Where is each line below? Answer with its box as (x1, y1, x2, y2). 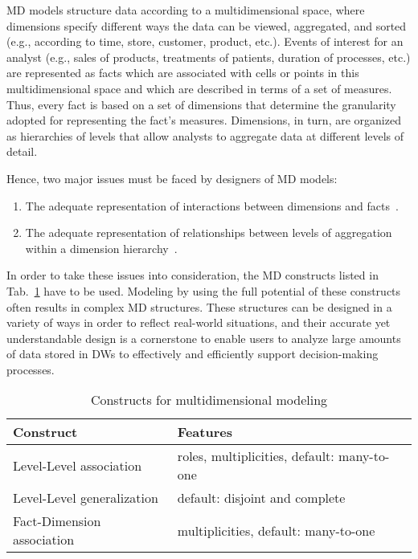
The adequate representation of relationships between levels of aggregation (25, 224, 392, 241)
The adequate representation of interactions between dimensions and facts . (25, 197, 399, 214)
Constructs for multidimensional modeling (90, 390, 328, 410)
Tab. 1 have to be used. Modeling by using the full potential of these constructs (6, 282, 401, 299)
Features (177, 422, 232, 442)
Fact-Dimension (13, 512, 101, 531)
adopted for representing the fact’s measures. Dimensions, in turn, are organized (6, 112, 401, 129)
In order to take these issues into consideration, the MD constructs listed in (6, 267, 379, 284)
